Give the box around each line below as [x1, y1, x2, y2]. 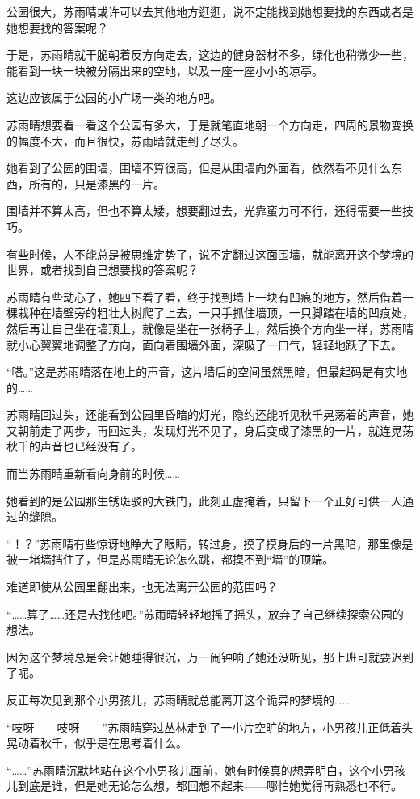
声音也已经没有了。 [40, 438, 142, 454]
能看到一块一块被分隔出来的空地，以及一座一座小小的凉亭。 [6, 61, 323, 78]
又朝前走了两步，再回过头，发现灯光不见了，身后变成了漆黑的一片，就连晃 [6, 421, 402, 438]
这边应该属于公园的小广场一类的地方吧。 [6, 89, 221, 106]
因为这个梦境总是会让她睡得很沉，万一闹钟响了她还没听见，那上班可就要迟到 [6, 648, 414, 665]
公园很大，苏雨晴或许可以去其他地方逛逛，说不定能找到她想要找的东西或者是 [6, 3, 414, 19]
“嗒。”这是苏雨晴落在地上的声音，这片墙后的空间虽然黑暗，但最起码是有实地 [6, 363, 408, 380]
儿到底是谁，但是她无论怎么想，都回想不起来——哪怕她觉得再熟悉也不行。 [6, 777, 402, 794]
